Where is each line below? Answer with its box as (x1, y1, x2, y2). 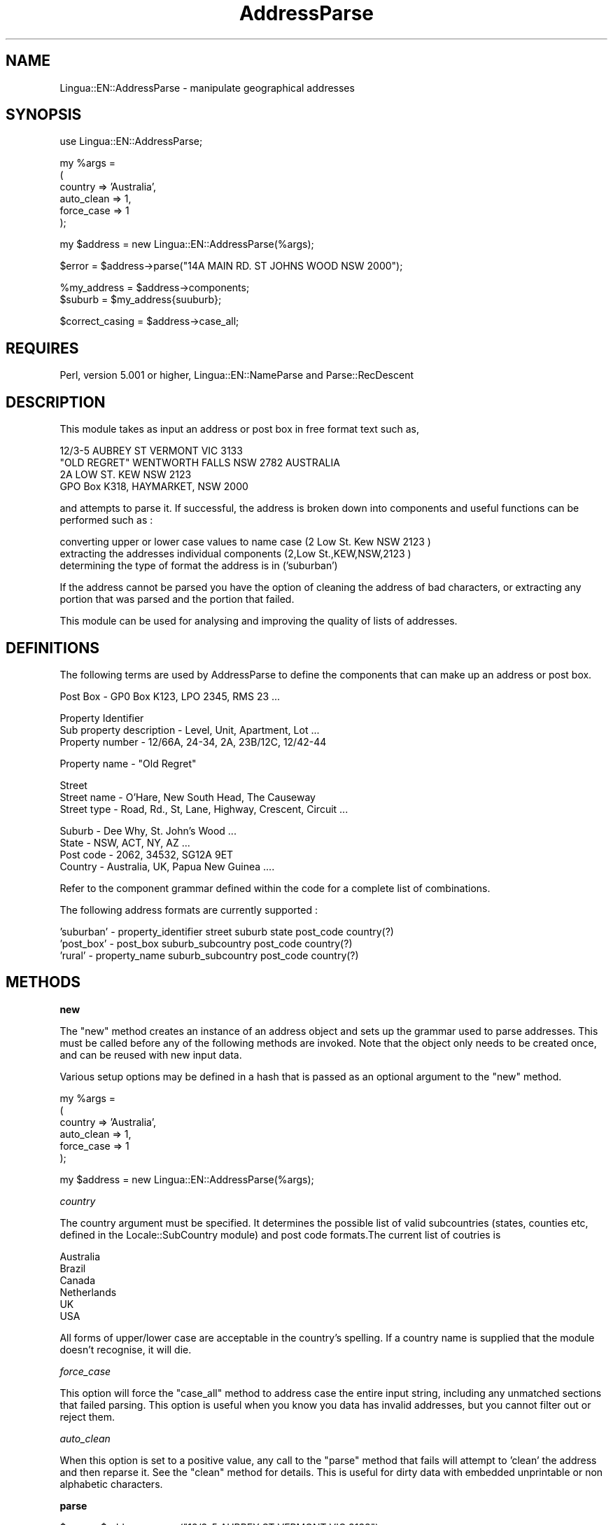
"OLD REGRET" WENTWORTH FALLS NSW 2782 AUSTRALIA (59, 457, 340, 469)
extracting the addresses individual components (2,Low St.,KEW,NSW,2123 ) (59, 548, 411, 560)
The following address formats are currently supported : (59, 903, 318, 916)
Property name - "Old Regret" (59, 757, 197, 770)
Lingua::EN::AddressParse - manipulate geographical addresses (59, 81, 355, 94)
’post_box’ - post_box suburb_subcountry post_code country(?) (59, 937, 353, 949)
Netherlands (59, 1286, 117, 1298)
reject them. (59, 1410, 115, 1423)
